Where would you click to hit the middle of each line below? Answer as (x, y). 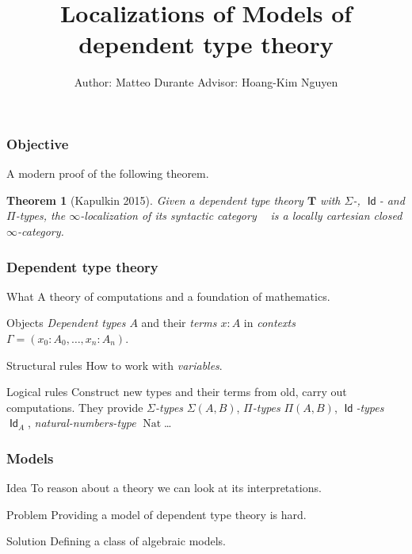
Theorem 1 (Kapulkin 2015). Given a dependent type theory (155, 200)
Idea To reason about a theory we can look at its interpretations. (164, 488)
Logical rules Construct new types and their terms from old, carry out (177, 392)
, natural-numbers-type (82, 423)
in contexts (269, 323)
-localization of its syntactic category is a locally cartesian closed (241, 215)
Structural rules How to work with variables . (114, 365)
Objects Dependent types (66, 323)
